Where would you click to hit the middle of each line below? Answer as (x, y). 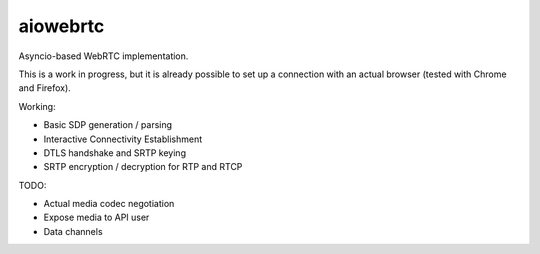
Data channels (73, 231)
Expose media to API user (96, 217)
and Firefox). (45, 88)
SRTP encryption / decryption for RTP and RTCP (143, 167)
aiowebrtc (61, 26)
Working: (37, 106)
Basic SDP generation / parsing (108, 125)
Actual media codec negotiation (109, 204)
